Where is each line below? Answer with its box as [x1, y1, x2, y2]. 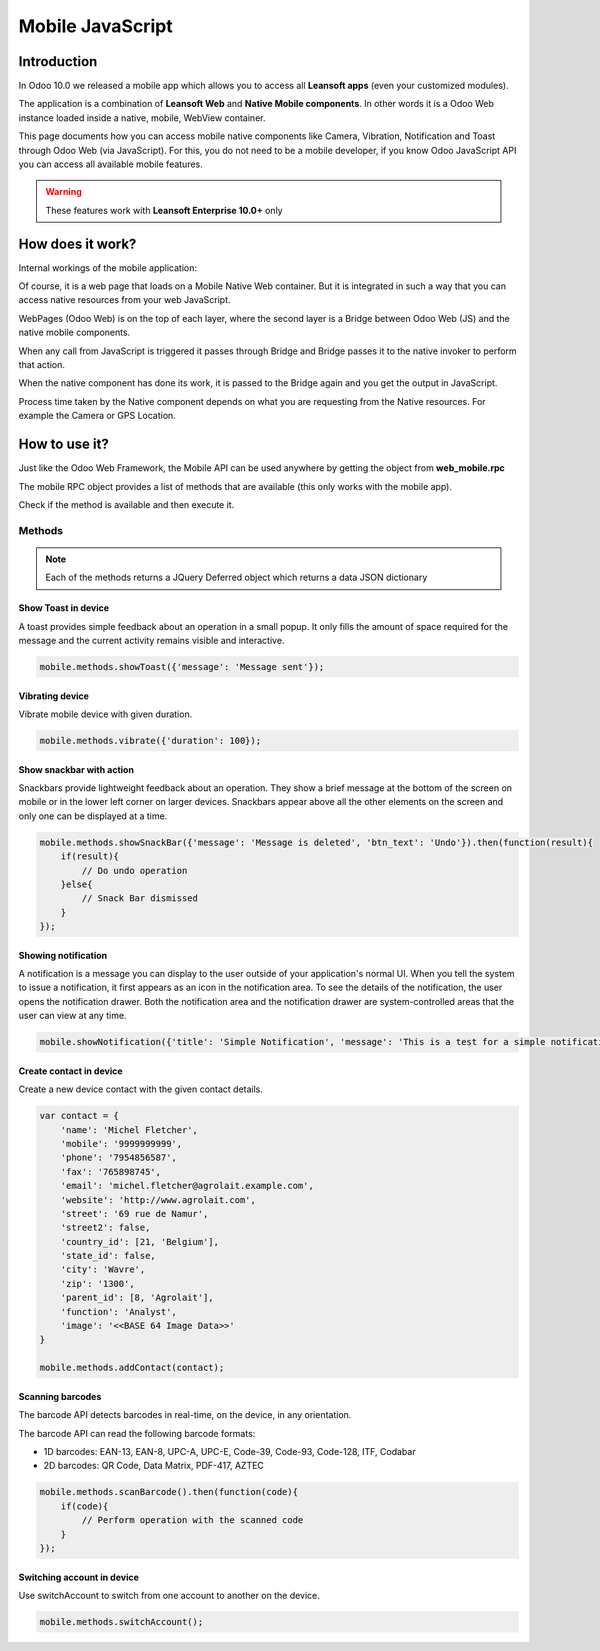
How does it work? [18, 235, 137, 252]
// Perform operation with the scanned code [81, 1515, 304, 1526]
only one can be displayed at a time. [18, 810, 168, 822]
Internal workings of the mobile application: [18, 261, 197, 274]
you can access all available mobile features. [18, 158, 204, 170]
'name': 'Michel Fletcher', [60, 1124, 199, 1135]
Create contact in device [18, 1065, 124, 1077]
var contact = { [39, 1110, 120, 1122]
